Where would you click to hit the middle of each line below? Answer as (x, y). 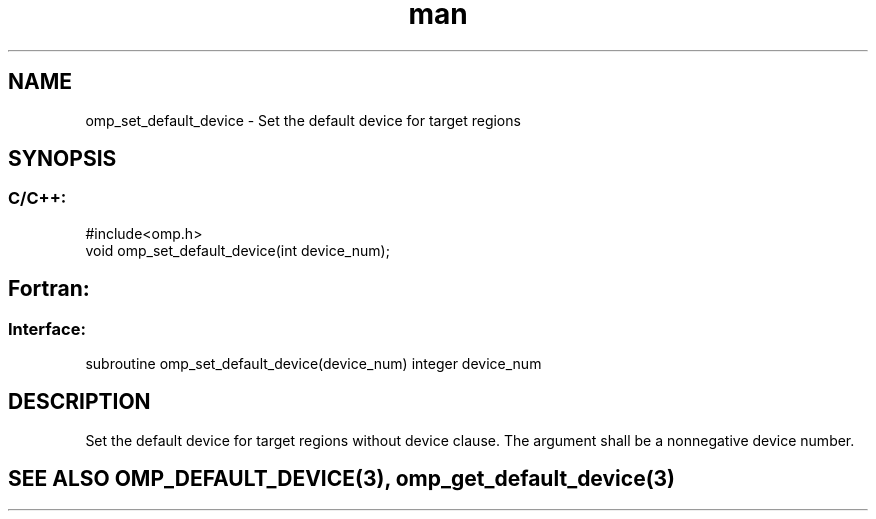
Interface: (47, 328)
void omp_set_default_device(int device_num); (237, 250)
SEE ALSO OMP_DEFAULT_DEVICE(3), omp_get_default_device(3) (342, 479)
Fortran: (49, 289)
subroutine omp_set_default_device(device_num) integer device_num (313, 364)
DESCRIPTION (79, 402)
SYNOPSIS (62, 159)
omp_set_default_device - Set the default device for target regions (303, 120)
